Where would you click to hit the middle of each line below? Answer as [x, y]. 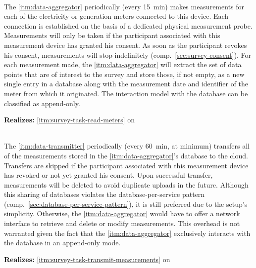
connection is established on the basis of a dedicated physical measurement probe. [128, 25]
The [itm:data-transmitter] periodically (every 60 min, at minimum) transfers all [127, 146]
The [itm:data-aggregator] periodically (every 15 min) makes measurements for [124, 6]
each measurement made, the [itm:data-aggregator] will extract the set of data [123, 64]
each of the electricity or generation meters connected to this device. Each [116, 16]
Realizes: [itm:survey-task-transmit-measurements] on [87, 259]
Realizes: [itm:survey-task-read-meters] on [70, 120]
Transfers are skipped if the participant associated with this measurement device [126, 165]
